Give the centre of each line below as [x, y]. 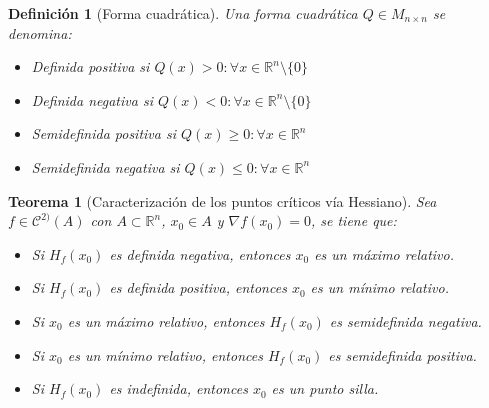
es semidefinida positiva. [402, 354]
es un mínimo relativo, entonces [165, 354]
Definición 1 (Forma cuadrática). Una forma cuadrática [183, 13]
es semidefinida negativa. [405, 320]
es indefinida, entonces [178, 388]
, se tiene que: [353, 220]
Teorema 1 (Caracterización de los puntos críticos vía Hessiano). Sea [222, 200]
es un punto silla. [325, 388]
